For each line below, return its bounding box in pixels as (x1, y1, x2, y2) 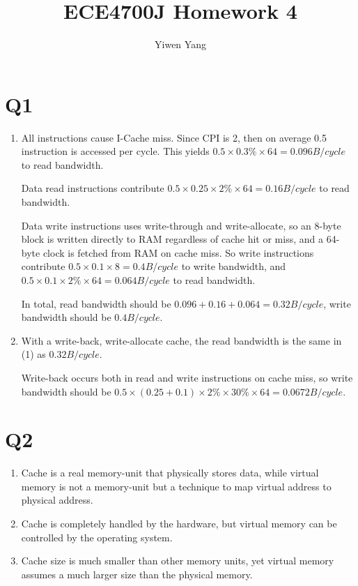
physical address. (21, 493, 93, 507)
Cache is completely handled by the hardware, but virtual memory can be (21, 516, 337, 531)
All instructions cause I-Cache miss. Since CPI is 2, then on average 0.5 (21, 130, 327, 144)
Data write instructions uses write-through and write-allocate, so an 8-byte (21, 218, 341, 232)
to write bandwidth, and (181, 259, 286, 273)
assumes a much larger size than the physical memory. (21, 566, 253, 581)
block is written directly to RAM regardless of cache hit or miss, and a (21, 232, 323, 246)
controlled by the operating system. (21, 529, 173, 544)
